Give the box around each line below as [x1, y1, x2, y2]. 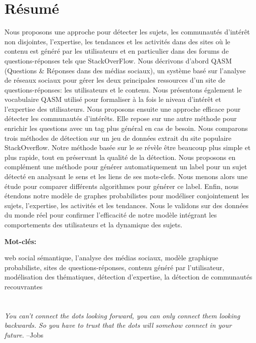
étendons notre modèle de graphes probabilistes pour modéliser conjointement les [4, 190, 249, 201]
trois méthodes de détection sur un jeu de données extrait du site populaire [4, 132, 231, 143]
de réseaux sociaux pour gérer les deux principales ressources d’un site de [4, 75, 225, 85]
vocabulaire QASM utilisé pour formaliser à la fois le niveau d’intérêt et [4, 94, 222, 104]
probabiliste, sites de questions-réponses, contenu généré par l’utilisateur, [4, 262, 224, 272]
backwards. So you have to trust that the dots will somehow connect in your [4, 320, 232, 330]
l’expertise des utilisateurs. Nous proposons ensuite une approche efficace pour [4, 103, 241, 114]
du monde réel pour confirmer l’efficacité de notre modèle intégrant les [4, 210, 217, 220]
